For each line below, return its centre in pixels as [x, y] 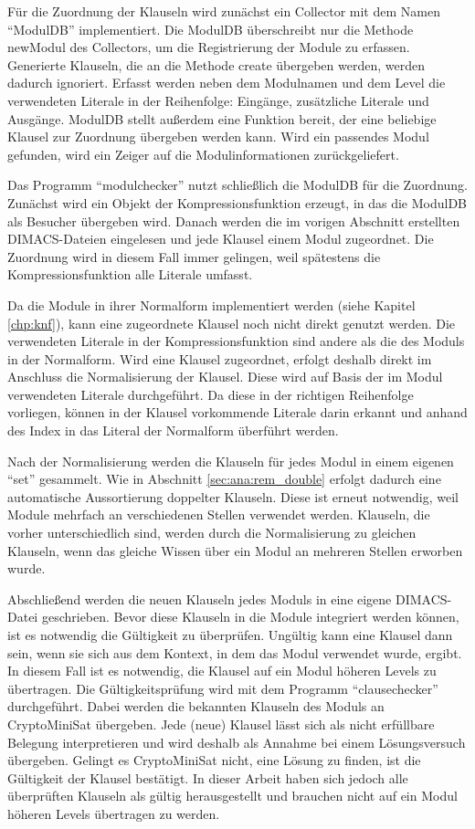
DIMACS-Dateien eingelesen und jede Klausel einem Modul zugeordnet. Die [221, 239]
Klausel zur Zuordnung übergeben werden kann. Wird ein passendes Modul [218, 136]
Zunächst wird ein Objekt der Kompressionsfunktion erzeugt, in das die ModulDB [237, 202]
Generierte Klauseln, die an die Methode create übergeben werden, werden [216, 64]
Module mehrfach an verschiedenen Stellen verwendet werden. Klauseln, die [219, 514]
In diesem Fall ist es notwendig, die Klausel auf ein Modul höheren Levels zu [222, 671]
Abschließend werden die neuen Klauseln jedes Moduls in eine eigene [200, 598]
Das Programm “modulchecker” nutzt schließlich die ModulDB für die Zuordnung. [237, 185]
